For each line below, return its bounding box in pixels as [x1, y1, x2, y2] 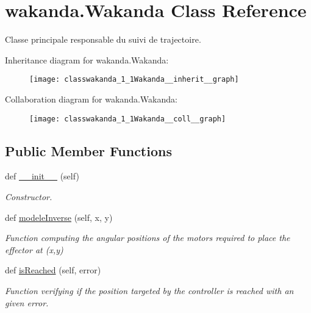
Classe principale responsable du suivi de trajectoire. [5, 33, 201, 46]
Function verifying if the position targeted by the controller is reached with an [5, 284, 294, 297]
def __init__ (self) [5, 170, 79, 182]
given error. [5, 296, 49, 309]
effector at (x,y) [5, 243, 63, 256]
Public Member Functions [5, 141, 172, 160]
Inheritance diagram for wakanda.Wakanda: [5, 53, 169, 66]
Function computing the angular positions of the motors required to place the [5, 231, 290, 244]
